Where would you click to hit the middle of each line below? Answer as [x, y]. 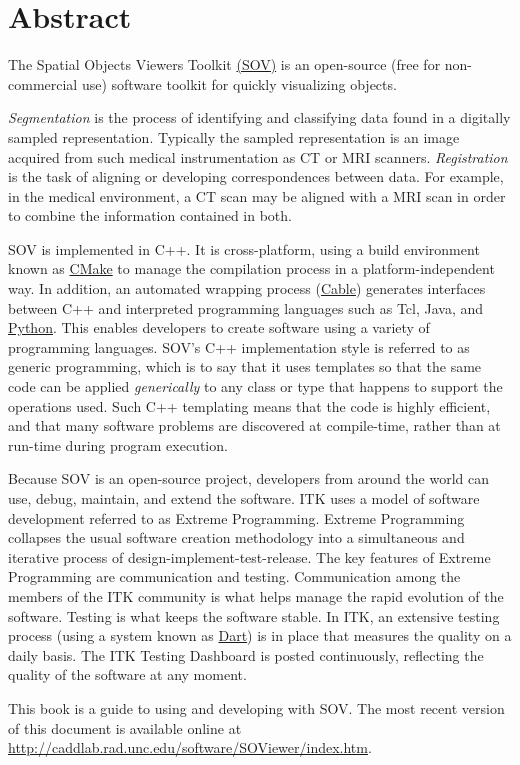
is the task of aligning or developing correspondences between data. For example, [256, 176]
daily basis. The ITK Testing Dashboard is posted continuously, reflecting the [246, 654]
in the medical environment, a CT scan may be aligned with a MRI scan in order [257, 195]
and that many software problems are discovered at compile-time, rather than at [254, 425]
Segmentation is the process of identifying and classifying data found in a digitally [259, 117]
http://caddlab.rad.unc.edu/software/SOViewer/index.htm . [190, 747]
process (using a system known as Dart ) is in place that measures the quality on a [260, 635]
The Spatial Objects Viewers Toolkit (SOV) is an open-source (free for [224, 64]
